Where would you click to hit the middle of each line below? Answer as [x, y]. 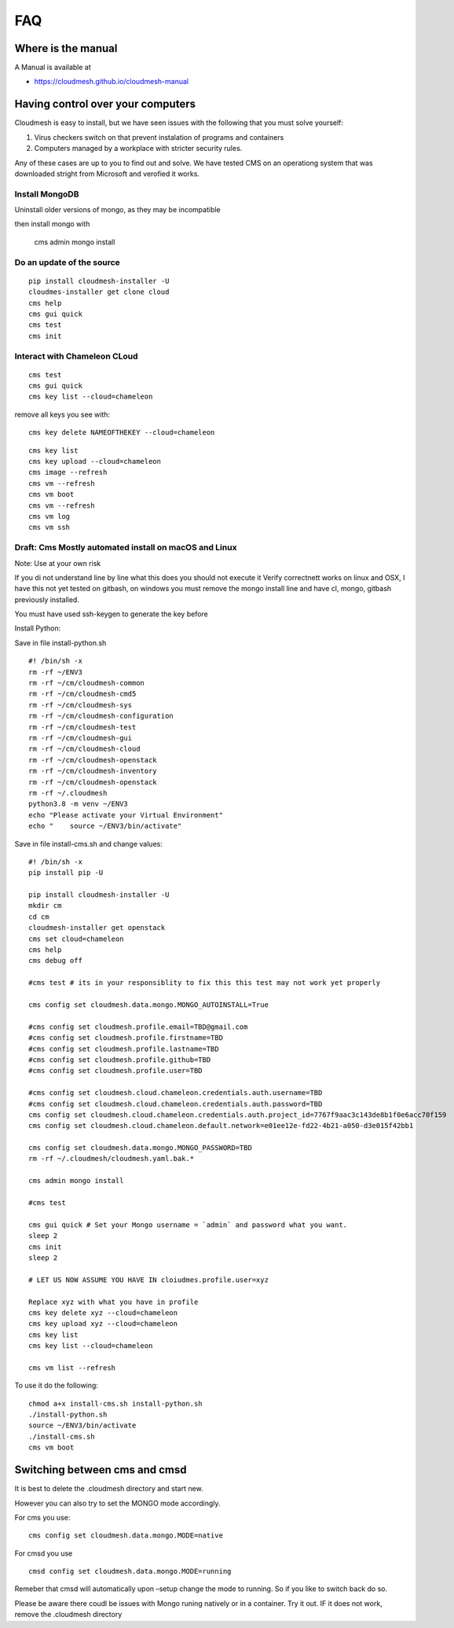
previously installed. [47, 599]
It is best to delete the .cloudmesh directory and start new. [109, 1489]
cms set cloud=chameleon [76, 939]
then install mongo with [52, 224]
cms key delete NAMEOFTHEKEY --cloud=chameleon [122, 433]
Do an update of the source [68, 262]
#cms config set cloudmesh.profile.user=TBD [116, 1071]
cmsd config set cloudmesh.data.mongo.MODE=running [130, 1571]
